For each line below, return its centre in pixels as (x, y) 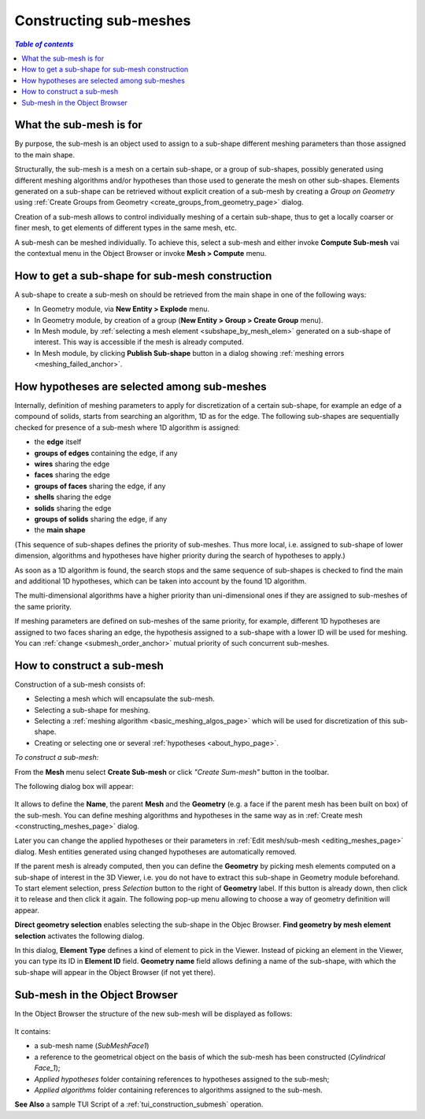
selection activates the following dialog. (79, 936)
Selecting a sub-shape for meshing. (92, 710)
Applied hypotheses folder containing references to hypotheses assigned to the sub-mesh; (182, 1079)
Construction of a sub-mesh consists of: (80, 684)
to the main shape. (44, 154)
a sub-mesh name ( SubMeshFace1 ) (92, 1046)
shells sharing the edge (73, 497)
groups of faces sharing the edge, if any (100, 486)
